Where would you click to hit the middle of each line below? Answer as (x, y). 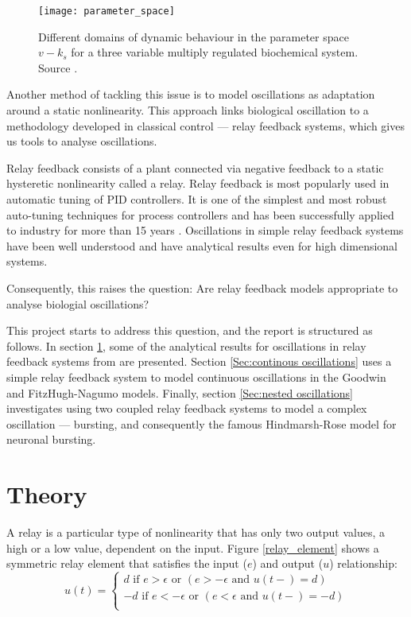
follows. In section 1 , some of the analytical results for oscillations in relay (186, 345)
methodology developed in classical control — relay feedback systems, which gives (205, 125)
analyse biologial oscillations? (78, 303)
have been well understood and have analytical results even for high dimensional (202, 245)
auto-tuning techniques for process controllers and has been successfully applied (200, 214)
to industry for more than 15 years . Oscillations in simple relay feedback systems (205, 230)
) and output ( (288, 563)
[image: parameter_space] (107, 11)
